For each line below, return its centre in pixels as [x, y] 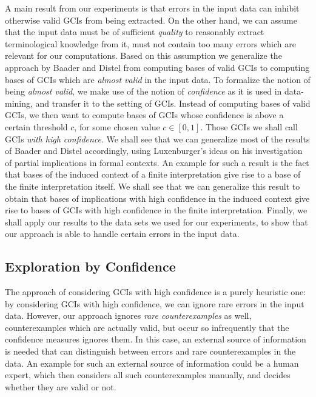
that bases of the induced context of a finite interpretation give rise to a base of [153, 174]
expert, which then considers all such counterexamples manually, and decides [148, 375]
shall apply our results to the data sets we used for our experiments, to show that [156, 222]
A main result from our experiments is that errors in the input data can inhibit [152, 8]
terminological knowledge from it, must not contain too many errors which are [150, 43]
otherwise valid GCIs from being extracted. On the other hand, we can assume [151, 20]
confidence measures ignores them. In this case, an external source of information [156, 339]
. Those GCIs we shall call [249, 126]
